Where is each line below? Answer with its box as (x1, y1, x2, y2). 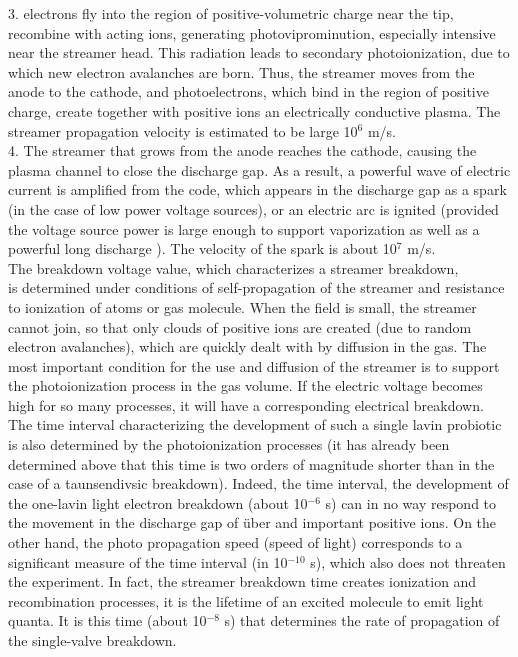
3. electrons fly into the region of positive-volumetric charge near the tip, (8, 3, 454, 23)
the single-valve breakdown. (8, 630, 177, 650)
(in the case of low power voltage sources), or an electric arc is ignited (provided (8, 198, 499, 219)
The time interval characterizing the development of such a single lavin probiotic (8, 414, 502, 435)
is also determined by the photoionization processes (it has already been (8, 434, 450, 455)
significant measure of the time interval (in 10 (8, 551, 288, 572)
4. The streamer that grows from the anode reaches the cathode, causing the (8, 140, 477, 161)
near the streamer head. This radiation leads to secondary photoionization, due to (8, 42, 510, 63)
